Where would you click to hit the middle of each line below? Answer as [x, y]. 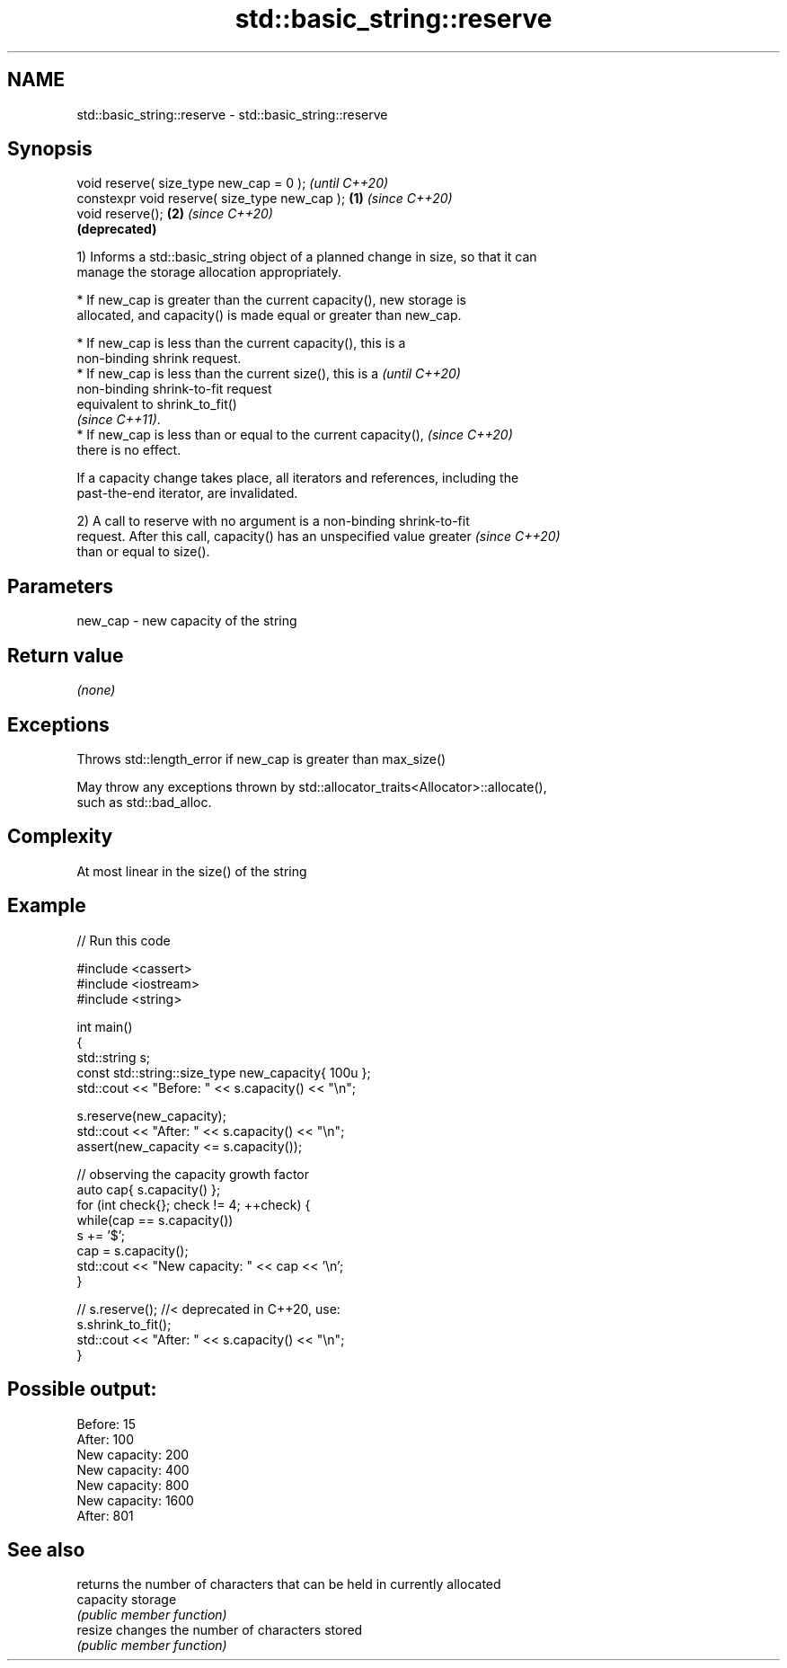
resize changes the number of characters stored [220, 1630]
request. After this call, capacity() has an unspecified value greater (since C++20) [318, 537]
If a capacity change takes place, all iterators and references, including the [298, 478]
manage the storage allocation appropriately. [209, 272]
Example [47, 906]
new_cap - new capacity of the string [187, 621]
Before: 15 [106, 1424]
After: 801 [105, 1515]
